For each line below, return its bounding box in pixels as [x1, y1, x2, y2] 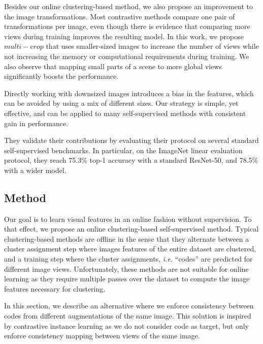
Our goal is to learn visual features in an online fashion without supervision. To [4, 213, 252, 224]
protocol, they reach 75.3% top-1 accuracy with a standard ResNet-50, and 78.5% [4, 155, 258, 165]
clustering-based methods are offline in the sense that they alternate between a [4, 233, 249, 244]
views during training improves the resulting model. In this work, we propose [4, 31, 244, 41]
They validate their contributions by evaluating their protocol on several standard [4, 135, 259, 146]
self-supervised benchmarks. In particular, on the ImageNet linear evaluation [4, 145, 243, 155]
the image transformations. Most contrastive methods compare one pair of [4, 11, 235, 21]
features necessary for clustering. [4, 283, 106, 294]
